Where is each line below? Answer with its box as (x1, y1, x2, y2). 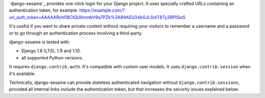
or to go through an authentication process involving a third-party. (9, 30, 143, 36)
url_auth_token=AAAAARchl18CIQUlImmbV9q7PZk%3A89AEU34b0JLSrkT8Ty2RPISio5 (9, 14, 186, 20)
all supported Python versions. (21, 55, 83, 60)
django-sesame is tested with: (9, 39, 71, 45)
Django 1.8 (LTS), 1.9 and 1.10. (21, 48, 81, 54)
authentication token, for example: (9, 7, 79, 13)
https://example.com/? (79, 7, 125, 13)
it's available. (9, 71, 36, 77)
